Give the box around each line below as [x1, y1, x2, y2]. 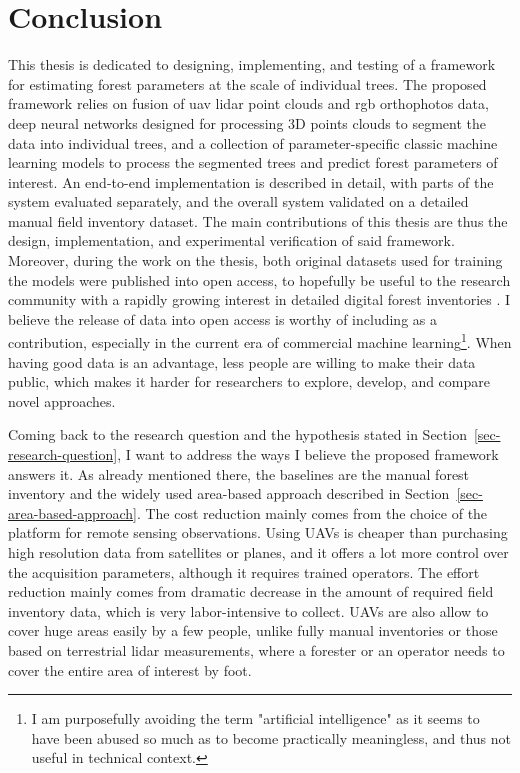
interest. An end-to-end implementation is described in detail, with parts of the [8, 171, 494, 192]
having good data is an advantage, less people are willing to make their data [8, 351, 476, 372]
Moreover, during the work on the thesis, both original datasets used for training [8, 250, 503, 271]
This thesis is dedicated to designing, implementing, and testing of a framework [8, 54, 496, 75]
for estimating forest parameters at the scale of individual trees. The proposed [8, 73, 487, 94]
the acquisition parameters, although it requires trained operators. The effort [8, 561, 480, 582]
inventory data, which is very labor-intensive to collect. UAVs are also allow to [8, 600, 489, 621]
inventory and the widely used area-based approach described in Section [8, 483, 450, 504]
